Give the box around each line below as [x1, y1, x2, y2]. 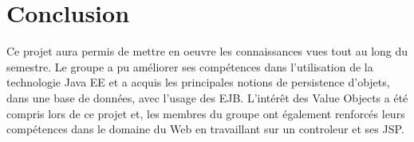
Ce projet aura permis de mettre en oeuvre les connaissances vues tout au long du [6, 43, 408, 59]
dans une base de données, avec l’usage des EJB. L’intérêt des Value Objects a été [6, 89, 408, 106]
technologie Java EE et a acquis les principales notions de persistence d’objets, [6, 74, 390, 90]
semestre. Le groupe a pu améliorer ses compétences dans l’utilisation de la [6, 58, 373, 75]
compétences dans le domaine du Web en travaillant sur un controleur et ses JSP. [6, 121, 404, 137]
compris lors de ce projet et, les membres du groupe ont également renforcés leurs [6, 105, 405, 121]
